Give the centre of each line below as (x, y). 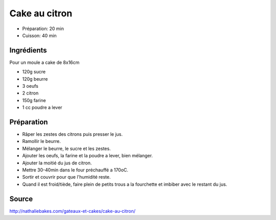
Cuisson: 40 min (40, 35)
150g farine (34, 100)
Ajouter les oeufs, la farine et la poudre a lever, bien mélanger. (88, 156)
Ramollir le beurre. (42, 141)
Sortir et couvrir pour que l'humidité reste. (66, 177)
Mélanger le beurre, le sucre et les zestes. (66, 149)
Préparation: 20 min (43, 29)
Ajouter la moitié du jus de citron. (57, 163)
